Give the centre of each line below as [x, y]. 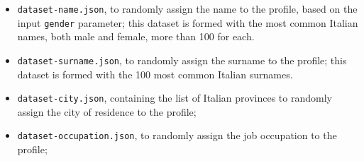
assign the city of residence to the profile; [107, 111]
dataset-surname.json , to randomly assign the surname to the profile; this [182, 60]
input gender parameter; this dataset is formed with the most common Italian [188, 22]
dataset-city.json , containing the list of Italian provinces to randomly [175, 98]
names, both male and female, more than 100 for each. [136, 36]
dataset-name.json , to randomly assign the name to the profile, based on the [187, 8]
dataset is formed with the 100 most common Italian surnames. [155, 74]
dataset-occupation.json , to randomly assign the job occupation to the [177, 135]
